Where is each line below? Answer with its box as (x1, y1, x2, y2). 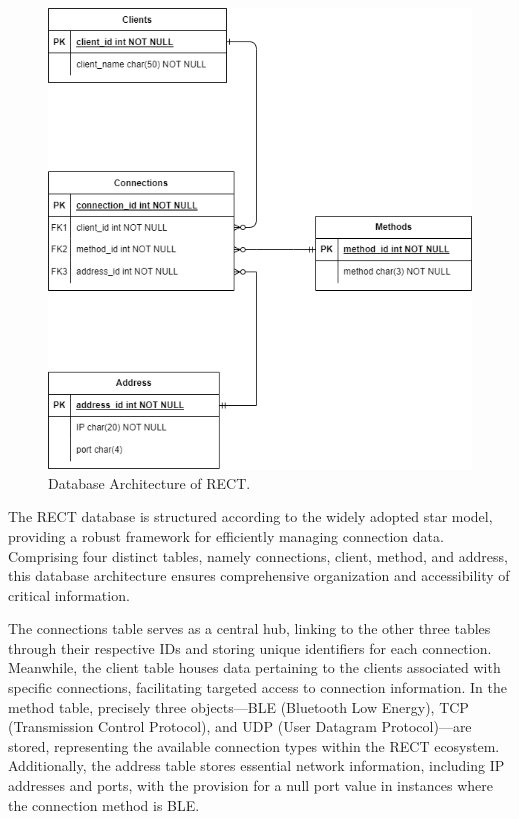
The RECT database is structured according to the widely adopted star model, (8, 506, 493, 527)
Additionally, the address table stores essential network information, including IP (8, 755, 505, 776)
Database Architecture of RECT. (48, 472, 251, 493)
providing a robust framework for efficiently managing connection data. (8, 525, 444, 546)
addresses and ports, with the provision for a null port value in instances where (8, 775, 493, 796)
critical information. (8, 584, 130, 605)
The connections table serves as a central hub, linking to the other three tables (8, 618, 491, 639)
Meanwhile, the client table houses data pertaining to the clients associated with (8, 657, 501, 678)
